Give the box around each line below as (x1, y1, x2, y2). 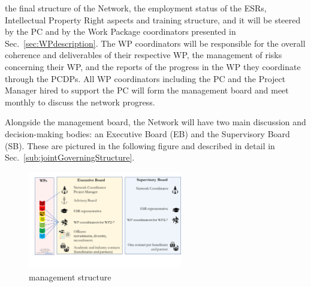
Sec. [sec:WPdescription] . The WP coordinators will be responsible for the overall (5, 37, 306, 49)
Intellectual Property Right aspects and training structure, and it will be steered (5, 13, 301, 26)
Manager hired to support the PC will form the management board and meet (5, 84, 289, 96)
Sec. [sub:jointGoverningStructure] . (5, 151, 135, 164)
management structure (29, 271, 111, 283)
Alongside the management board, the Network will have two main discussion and (5, 116, 306, 128)
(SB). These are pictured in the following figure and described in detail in (5, 139, 275, 152)
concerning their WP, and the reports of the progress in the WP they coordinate (5, 60, 301, 72)
